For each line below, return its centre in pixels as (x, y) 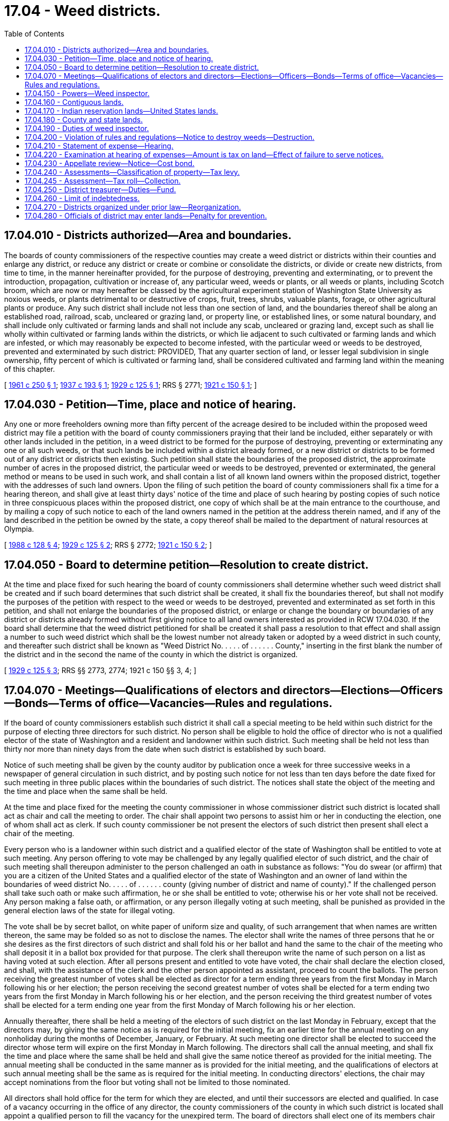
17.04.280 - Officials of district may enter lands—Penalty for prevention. (146, 215)
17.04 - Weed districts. (82, 11)
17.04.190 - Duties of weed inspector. (87, 128)
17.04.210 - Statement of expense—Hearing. (99, 146)
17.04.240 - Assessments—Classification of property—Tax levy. (132, 172)
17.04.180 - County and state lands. (84, 119)
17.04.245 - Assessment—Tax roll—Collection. (103, 180)
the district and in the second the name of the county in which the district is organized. (151, 655)
